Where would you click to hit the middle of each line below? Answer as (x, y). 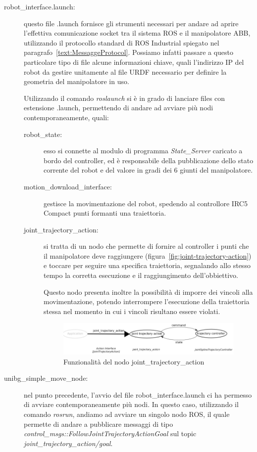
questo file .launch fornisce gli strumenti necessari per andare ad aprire (131, 23)
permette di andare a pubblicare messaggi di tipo (99, 424)
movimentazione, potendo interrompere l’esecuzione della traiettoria (147, 301)
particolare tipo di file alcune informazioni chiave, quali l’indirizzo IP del (134, 62)
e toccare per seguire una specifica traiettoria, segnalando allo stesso (147, 265)
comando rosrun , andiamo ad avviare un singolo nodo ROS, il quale (127, 414)
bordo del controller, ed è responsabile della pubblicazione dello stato (149, 160)
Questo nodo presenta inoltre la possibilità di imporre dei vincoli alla (148, 292)
